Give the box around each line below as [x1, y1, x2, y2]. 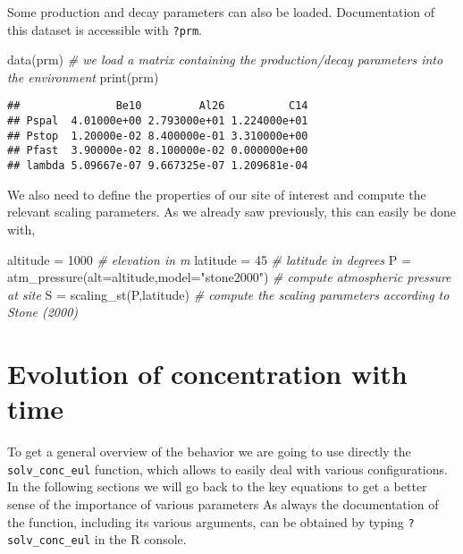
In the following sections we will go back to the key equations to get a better [7, 477, 427, 496]
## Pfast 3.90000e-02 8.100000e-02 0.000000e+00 [7, 144, 308, 158]
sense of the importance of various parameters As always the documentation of [7, 495, 439, 514]
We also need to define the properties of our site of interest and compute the [7, 184, 426, 203]
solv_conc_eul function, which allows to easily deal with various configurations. [7, 459, 448, 478]
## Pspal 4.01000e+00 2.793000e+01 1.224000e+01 [7, 115, 308, 128]
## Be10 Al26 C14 [7, 99, 308, 113]
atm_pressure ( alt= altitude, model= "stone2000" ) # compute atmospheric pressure [7, 268, 451, 286]
